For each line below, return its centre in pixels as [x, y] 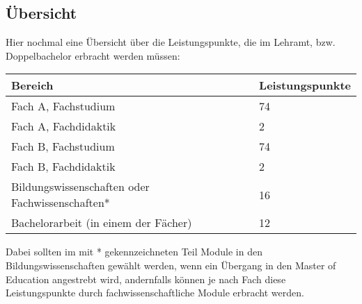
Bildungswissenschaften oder [80, 187]
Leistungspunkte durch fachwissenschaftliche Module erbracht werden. [155, 293]
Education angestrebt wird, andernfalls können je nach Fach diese [146, 279]
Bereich [32, 85]
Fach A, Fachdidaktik [64, 126]
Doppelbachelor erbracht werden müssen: [93, 55]
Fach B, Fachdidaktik [63, 167]
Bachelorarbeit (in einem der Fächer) [102, 223]
